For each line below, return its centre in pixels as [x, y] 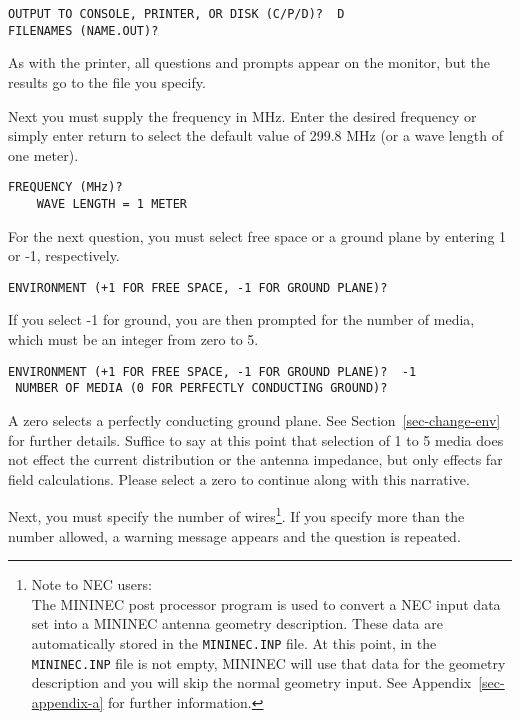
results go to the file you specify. [107, 81]
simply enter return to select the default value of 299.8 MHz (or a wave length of [255, 135]
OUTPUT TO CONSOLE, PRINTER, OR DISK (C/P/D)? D [176, 14]
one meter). [43, 154]
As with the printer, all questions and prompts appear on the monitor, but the [249, 62]
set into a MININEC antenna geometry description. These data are [237, 623]
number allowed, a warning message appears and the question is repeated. [234, 535]
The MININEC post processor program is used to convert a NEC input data [266, 603]
